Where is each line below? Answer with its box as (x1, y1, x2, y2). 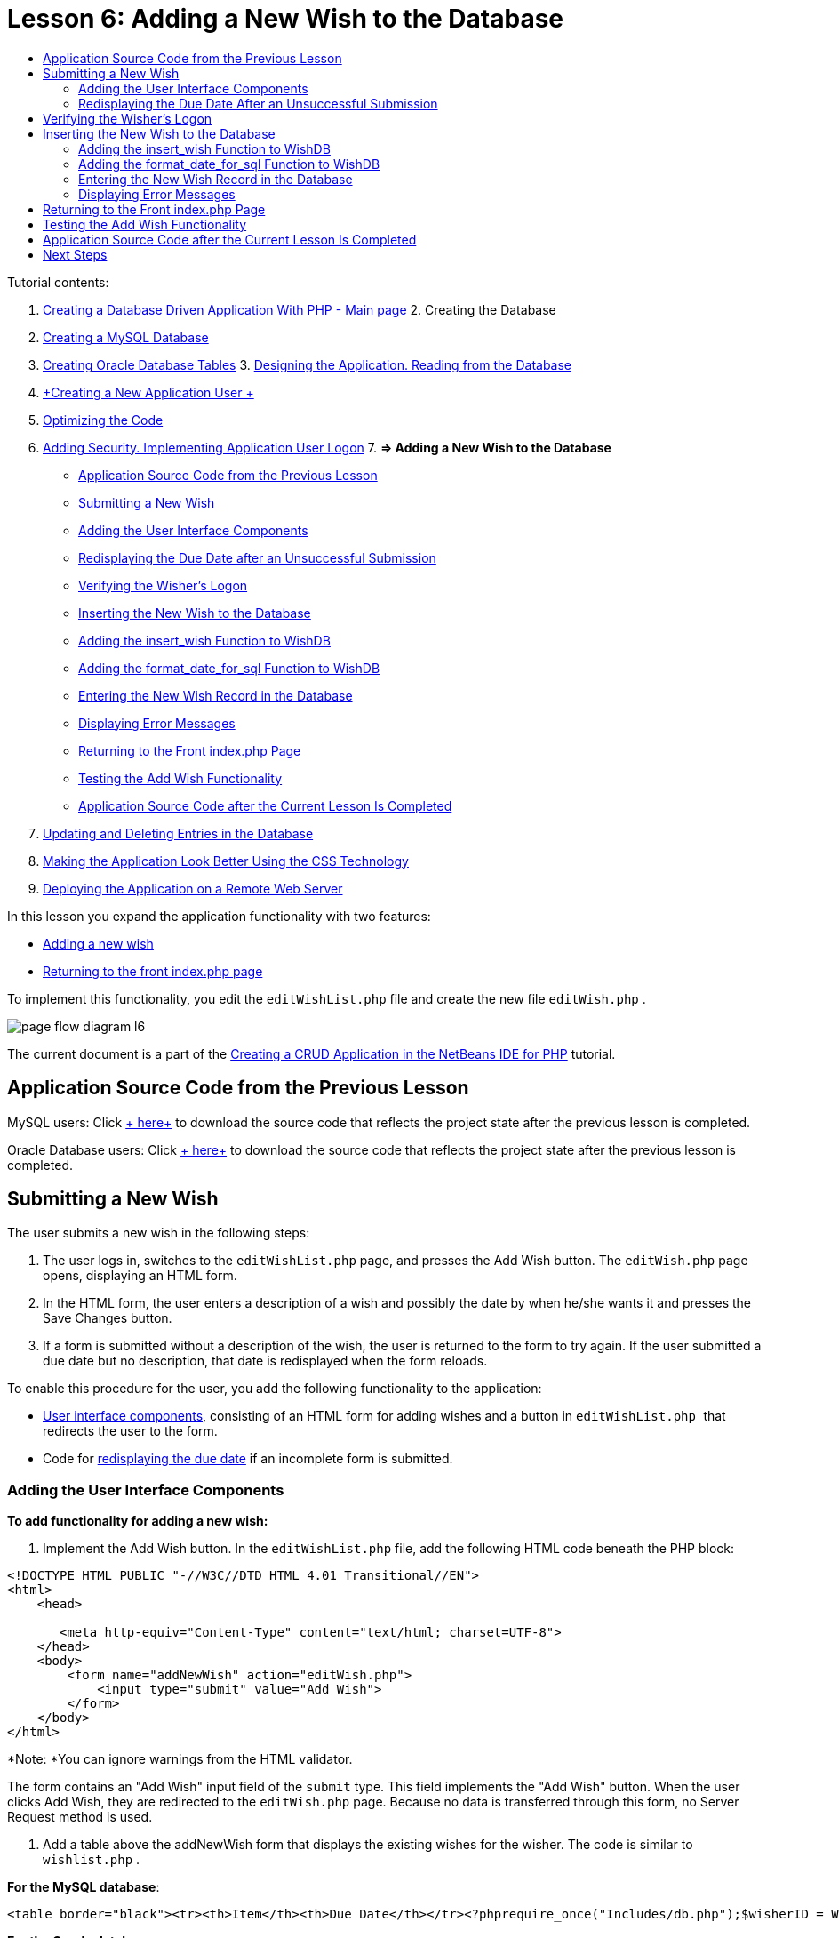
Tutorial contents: (7, 274, 109, 290)
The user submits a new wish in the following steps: (7, 1225, 310, 1241)
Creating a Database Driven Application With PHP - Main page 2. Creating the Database (43, 301, 556, 317)
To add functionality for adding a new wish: (7, 1513, 268, 1529)
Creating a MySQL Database (43, 329, 209, 345)
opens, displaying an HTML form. (43, 1268, 237, 1284)
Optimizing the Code (43, 412, 164, 428)
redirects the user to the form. (43, 1423, 218, 1439)
